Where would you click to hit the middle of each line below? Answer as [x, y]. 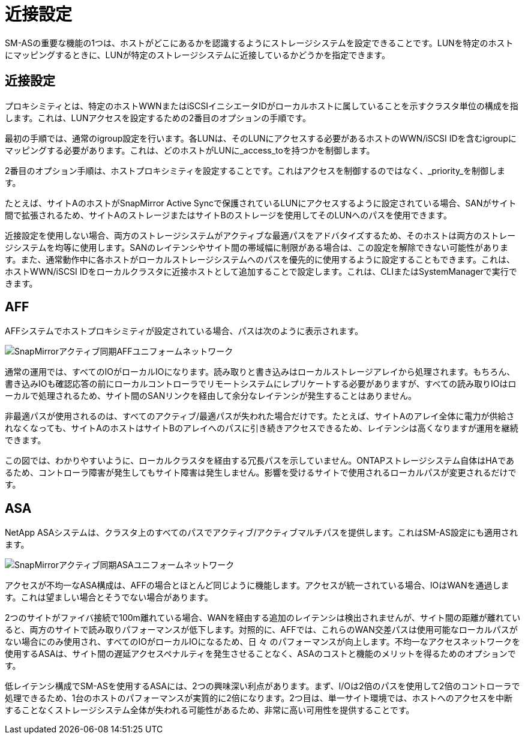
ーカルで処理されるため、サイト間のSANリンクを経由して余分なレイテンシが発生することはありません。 [211, 396]
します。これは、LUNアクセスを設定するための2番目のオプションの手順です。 [158, 118]
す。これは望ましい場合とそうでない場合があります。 [109, 597]
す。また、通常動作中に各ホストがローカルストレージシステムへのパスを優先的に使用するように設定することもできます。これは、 [260, 259]
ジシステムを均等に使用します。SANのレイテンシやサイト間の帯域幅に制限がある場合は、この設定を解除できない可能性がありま [257, 247]
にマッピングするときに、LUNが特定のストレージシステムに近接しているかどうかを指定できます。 [197, 55]
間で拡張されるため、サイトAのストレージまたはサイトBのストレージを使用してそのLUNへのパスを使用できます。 [228, 215]
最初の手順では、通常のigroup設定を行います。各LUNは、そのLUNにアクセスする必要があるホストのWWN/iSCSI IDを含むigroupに [261, 138]
